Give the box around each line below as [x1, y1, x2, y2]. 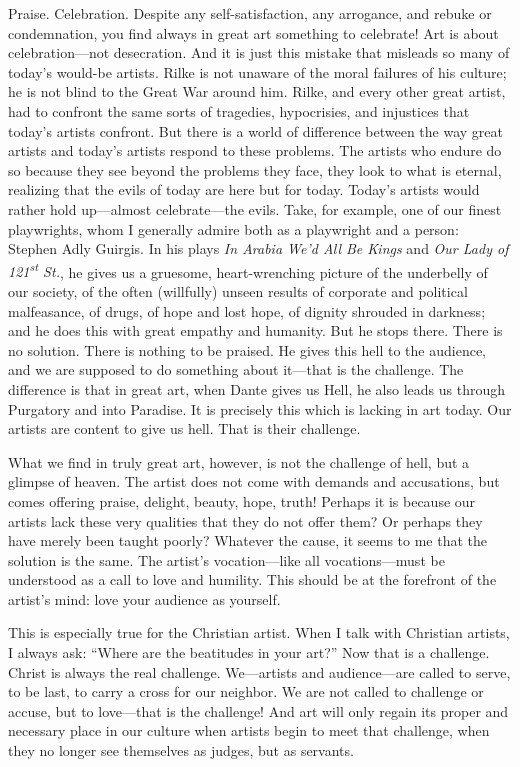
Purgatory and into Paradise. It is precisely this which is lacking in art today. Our [8, 398, 512, 419]
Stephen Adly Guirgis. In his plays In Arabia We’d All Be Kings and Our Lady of [8, 238, 509, 259]
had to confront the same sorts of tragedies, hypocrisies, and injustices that [8, 100, 470, 121]
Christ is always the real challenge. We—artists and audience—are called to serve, [8, 661, 511, 682]
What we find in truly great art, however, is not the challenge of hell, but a [8, 451, 470, 472]
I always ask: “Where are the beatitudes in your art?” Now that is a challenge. [8, 642, 490, 663]
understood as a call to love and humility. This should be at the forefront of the [8, 569, 497, 590]
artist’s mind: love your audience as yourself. [8, 588, 281, 609]
